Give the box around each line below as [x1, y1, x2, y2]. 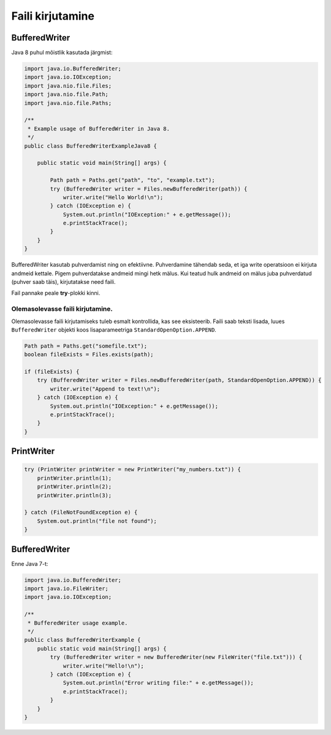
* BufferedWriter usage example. [28, 619, 128, 626]
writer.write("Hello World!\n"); [63, 194, 164, 200]
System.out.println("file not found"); [37, 517, 158, 524]
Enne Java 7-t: [11, 560, 48, 567]
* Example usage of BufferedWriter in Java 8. [28, 125, 170, 132]
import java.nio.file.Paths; [24, 99, 112, 107]
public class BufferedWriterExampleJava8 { [24, 142, 158, 150]
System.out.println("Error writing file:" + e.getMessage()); [63, 679, 254, 687]
